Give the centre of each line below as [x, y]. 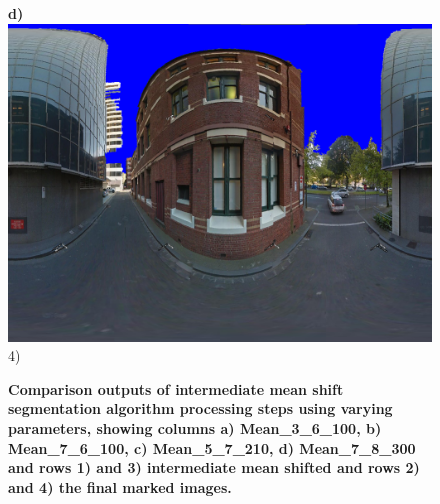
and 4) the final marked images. [120, 486]
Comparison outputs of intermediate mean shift [176, 388]
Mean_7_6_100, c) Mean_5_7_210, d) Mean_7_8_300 [212, 447]
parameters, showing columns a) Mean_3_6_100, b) [195, 427]
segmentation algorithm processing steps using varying [200, 408]
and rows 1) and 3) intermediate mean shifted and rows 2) [214, 467]
